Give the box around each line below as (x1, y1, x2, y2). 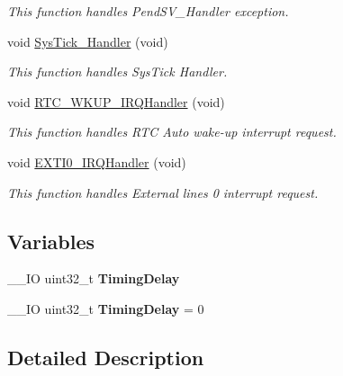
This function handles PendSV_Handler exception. (7, 2, 289, 20)
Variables (7, 227, 95, 255)
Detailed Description (7, 343, 204, 371)
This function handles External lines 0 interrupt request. (7, 183, 319, 201)
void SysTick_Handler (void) (7, 31, 168, 50)
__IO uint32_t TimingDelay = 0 (7, 299, 204, 318)
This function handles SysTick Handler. (7, 62, 228, 81)
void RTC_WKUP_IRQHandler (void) (7, 92, 225, 111)
